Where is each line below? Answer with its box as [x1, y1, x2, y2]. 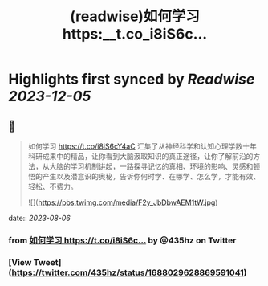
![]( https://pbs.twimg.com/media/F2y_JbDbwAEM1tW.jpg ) [27, 198, 218, 207]
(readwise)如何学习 [69, 7, 201, 26]
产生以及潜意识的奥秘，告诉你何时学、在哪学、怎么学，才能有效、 [42, 172, 261, 181]
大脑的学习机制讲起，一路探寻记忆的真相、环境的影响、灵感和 [49, 161, 254, 171]
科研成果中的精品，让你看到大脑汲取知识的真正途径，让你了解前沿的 [27, 152, 254, 161]
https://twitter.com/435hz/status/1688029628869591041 [11, 267, 245, 278]
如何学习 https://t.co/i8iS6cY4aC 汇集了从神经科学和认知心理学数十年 [27, 141, 257, 151]
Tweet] [33, 256, 62, 268]
